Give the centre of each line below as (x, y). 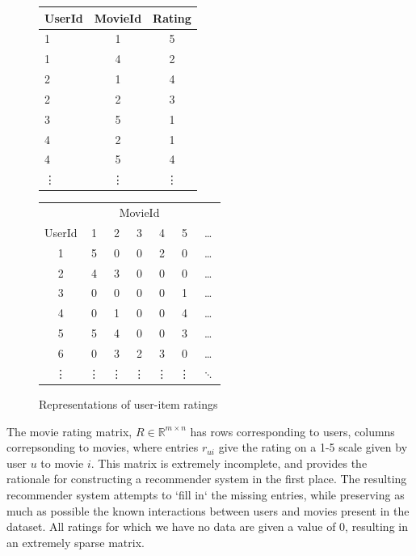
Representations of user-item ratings (128, 403)
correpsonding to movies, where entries (103, 447)
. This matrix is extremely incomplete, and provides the (229, 463)
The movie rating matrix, (69, 431)
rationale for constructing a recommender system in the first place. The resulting (207, 479)
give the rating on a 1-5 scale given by (313, 447)
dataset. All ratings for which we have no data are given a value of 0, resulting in (207, 526)
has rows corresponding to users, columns (292, 431)
